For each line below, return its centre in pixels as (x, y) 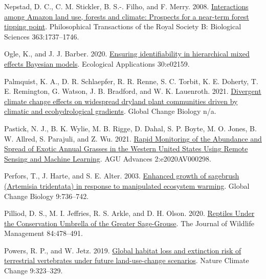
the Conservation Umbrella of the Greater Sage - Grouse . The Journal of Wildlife (129, 223)
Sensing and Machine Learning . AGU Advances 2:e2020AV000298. (108, 158)
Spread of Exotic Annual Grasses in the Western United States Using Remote (126, 148)
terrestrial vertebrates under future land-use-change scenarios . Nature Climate (127, 260)
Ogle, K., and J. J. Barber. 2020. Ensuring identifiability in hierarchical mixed (127, 54)
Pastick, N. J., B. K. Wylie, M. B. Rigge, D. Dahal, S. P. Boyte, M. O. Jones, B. (130, 128)
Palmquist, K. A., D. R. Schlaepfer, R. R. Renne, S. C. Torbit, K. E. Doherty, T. (131, 81)
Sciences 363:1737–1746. (42, 36)
